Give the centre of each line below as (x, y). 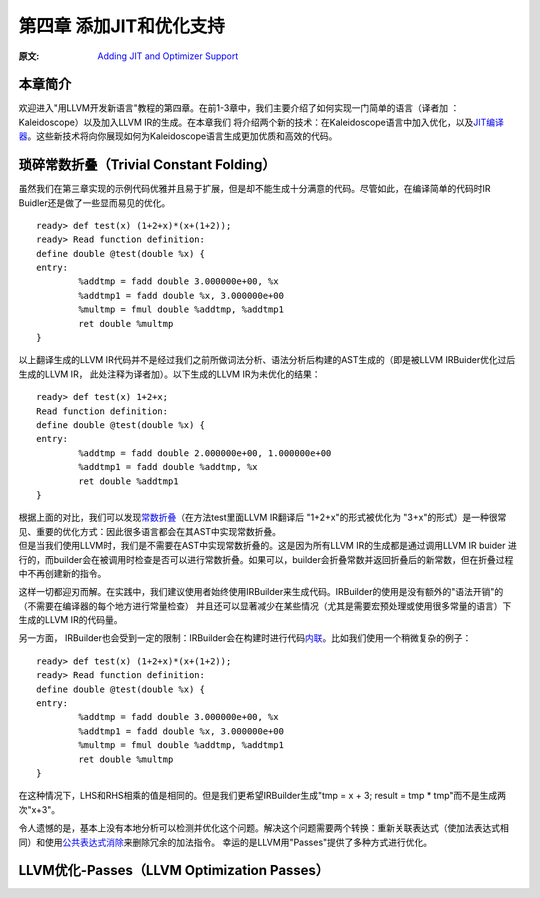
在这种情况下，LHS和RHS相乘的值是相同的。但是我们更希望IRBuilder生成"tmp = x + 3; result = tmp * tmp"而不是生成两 (262, 796)
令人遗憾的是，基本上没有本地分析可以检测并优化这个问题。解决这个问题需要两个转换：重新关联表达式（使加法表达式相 (263, 828)
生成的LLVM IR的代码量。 (70, 620)
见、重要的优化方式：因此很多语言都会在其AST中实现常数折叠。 (150, 531)
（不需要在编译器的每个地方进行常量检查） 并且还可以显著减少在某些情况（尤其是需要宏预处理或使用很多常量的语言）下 (265, 606)
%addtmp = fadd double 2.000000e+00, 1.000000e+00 (205, 453)
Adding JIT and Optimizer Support (168, 56)
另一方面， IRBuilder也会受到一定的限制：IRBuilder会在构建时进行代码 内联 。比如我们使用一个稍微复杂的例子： (245, 638)
